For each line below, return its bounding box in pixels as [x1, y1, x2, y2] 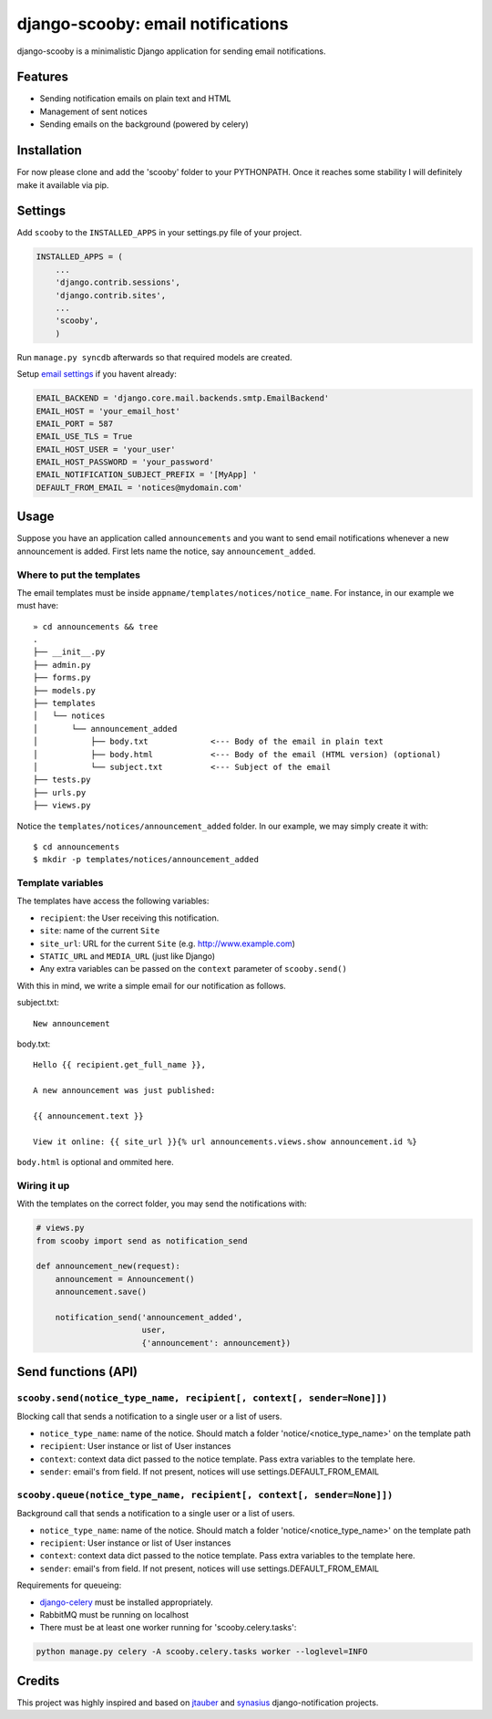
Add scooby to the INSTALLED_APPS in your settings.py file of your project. [16, 227, 302, 238]
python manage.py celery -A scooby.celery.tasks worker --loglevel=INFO [36, 1647, 368, 1657]
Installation [16, 142, 82, 159]
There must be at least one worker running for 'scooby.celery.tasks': [39, 1622, 297, 1633]
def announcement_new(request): [36, 1261, 181, 1272]
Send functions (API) [16, 1364, 138, 1380]
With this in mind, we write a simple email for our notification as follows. [16, 980, 286, 991]
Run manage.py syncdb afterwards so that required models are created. [16, 351, 292, 362]
